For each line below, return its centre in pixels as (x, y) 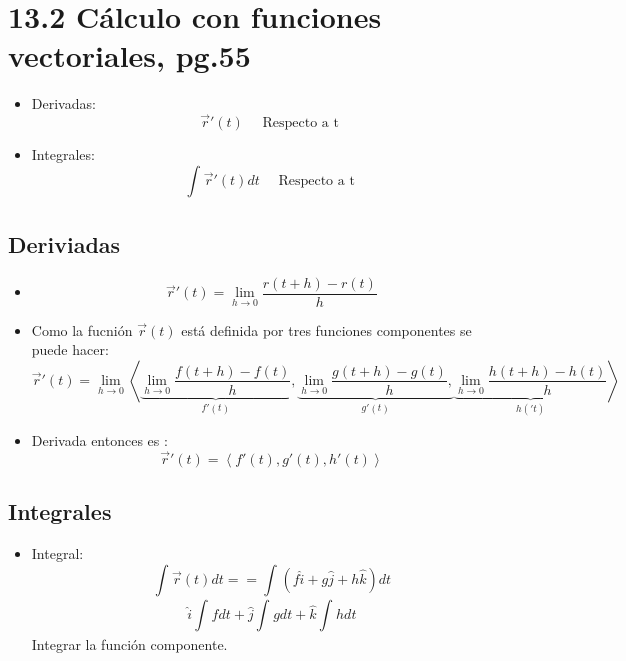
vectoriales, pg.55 (129, 55)
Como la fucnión (82, 329)
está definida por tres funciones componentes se (326, 329)
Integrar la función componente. (129, 644)
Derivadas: (63, 103)
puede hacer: (70, 349)
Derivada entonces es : (99, 440)
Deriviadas (64, 243)
